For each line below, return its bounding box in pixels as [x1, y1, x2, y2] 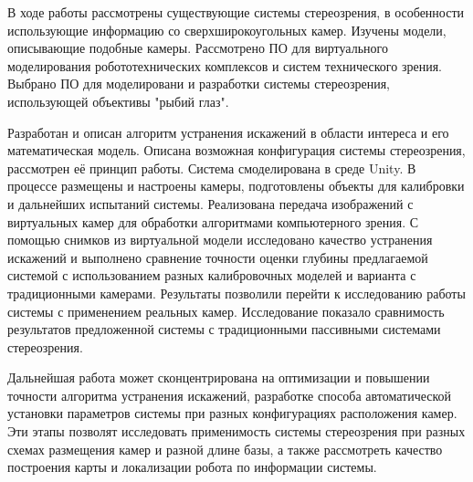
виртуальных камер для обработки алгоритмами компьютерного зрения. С [7, 212, 419, 231]
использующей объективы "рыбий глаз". [7, 91, 229, 110]
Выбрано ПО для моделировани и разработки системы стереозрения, [7, 74, 391, 93]
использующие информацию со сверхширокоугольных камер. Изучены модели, [7, 20, 447, 39]
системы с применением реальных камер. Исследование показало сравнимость [7, 301, 445, 320]
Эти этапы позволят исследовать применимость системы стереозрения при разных [7, 422, 466, 441]
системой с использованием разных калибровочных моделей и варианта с [7, 266, 416, 285]
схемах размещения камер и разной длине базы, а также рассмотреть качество [7, 439, 443, 458]
